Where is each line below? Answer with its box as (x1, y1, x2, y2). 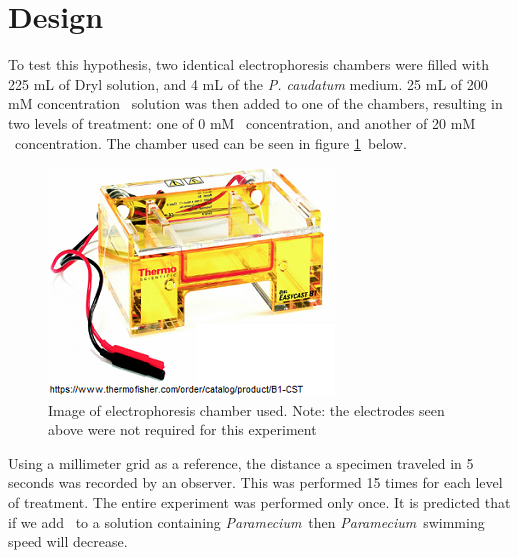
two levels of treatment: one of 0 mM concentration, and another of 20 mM (8, 112, 476, 133)
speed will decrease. (8, 531, 128, 552)
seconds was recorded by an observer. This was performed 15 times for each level (8, 472, 503, 493)
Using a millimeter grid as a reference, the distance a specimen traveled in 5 (8, 452, 474, 473)
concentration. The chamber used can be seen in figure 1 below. (14, 132, 407, 153)
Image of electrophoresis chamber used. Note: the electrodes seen (48, 399, 445, 420)
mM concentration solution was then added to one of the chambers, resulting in (8, 93, 503, 114)
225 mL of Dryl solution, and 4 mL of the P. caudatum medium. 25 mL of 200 (8, 73, 488, 94)
